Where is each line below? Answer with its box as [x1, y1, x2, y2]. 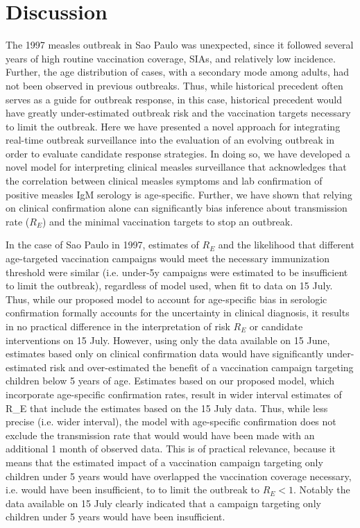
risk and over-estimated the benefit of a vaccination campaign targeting [49, 359, 354, 374]
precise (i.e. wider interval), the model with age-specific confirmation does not [6, 414, 336, 429]
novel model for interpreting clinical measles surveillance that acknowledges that [6, 160, 347, 174]
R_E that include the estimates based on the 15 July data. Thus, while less [6, 400, 328, 415]
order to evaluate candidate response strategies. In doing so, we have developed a [6, 146, 350, 160]
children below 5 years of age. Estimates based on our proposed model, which [6, 373, 334, 388]
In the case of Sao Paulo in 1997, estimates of [6, 237, 199, 252]
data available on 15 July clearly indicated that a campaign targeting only [6, 495, 321, 510]
